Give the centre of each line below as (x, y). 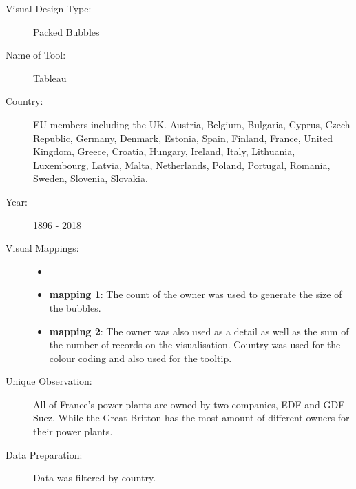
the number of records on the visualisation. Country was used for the (195, 345)
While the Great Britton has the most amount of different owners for (204, 418)
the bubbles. (75, 307)
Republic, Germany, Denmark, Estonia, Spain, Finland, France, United (183, 138)
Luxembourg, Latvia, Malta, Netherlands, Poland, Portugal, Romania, (182, 164)
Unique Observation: (49, 381)
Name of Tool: (36, 55)
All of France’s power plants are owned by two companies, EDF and (177, 404)
